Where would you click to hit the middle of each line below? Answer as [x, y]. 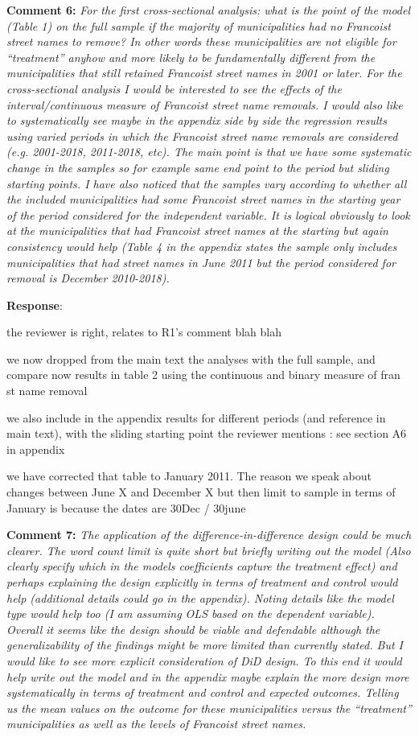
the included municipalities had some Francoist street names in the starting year [203, 199]
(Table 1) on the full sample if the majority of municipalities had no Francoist [199, 25]
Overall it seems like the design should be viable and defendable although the [193, 629]
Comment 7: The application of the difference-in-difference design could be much [209, 535]
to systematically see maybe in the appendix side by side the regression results [197, 120]
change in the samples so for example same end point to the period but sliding [198, 167]
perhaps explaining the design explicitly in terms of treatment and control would [202, 582]
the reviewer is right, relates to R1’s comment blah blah [144, 332]
